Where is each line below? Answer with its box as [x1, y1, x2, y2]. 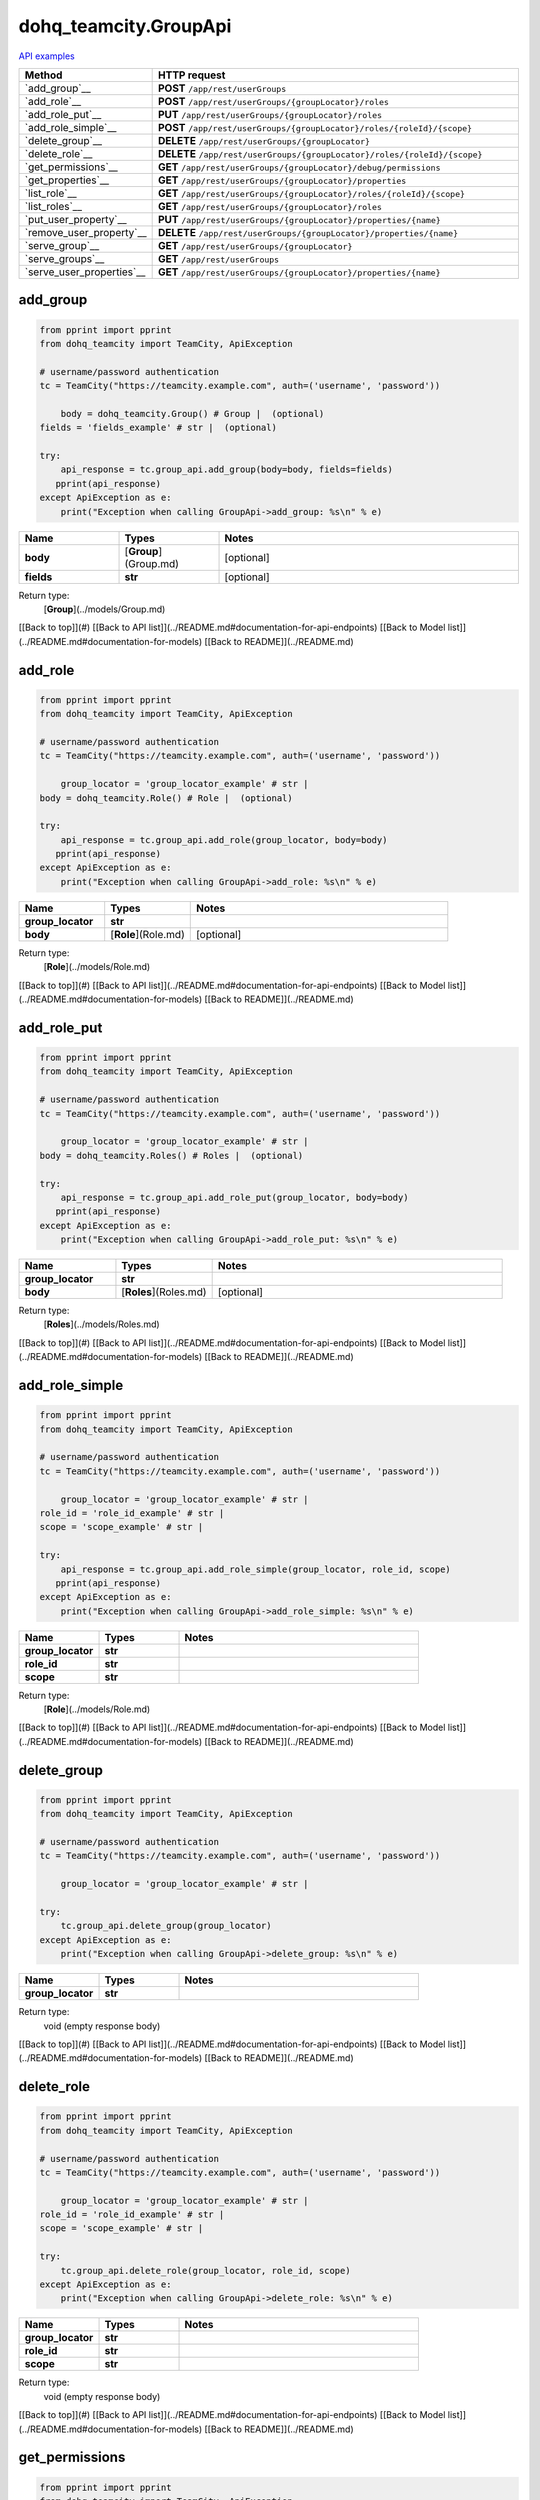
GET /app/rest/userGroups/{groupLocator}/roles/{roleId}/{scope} [158, 186, 465, 200]
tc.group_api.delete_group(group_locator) [60, 1920, 272, 1932]
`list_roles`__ [24, 199, 82, 213]
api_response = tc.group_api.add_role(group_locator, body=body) [60, 834, 388, 845]
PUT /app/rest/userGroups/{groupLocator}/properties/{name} [158, 212, 442, 226]
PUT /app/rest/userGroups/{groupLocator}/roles [158, 107, 383, 121]
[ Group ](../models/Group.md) [43, 603, 166, 615]
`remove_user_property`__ [24, 225, 147, 239]
